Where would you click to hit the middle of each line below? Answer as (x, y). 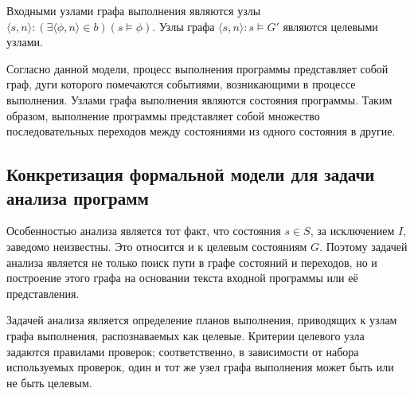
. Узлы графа (184, 26)
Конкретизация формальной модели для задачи (191, 174)
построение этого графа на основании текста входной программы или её (182, 278)
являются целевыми (330, 26)
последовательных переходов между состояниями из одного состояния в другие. (201, 131)
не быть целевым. (49, 382)
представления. (43, 293)
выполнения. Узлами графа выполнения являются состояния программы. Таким (199, 99)
